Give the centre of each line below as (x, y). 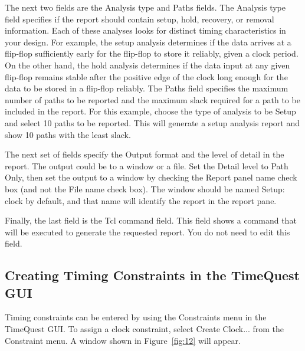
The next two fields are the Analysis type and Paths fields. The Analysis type (145, 7)
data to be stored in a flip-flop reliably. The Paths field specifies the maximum (147, 88)
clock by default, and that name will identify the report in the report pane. (141, 200)
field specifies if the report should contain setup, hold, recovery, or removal (140, 19)
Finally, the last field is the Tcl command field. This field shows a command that (151, 220)
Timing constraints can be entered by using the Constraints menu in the (136, 317)
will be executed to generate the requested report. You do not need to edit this (147, 232)
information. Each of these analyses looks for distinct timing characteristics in (145, 30)
